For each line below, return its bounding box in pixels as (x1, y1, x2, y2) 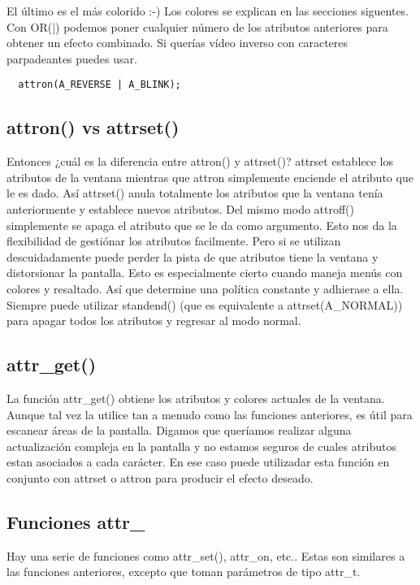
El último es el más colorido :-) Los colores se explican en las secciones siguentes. (6, 2, 409, 19)
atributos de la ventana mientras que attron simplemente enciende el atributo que (6, 168, 414, 185)
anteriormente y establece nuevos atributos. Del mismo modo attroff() (6, 201, 355, 218)
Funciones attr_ (6, 509, 145, 534)
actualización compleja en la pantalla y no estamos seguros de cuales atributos (6, 437, 397, 454)
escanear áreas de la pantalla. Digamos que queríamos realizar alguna (6, 422, 352, 439)
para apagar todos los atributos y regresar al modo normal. (6, 312, 301, 329)
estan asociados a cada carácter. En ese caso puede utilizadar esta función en (6, 453, 390, 470)
